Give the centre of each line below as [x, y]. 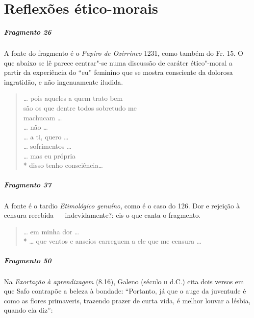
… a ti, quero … [46, 136]
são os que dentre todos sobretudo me [80, 107]
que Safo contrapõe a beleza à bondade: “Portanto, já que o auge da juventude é [125, 291]
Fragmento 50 [28, 260]
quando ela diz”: [28, 310]
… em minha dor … [51, 231]
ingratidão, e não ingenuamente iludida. [63, 81]
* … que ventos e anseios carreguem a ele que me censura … [112, 241]
